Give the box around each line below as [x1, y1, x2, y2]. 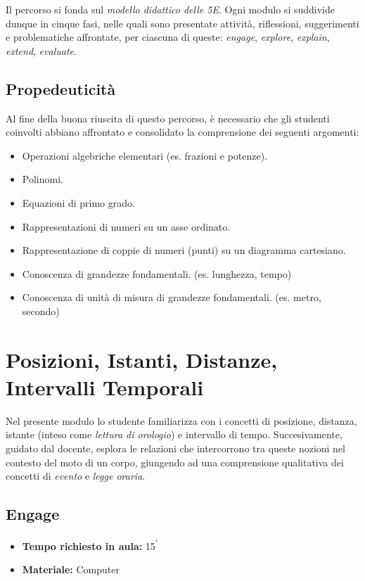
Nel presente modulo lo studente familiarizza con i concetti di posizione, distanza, [6, 413, 357, 428]
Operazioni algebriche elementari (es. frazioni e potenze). [22, 148, 268, 162]
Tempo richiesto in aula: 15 [22, 538, 155, 553]
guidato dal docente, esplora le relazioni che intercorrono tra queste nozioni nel [6, 441, 345, 456]
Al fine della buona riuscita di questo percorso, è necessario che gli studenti [6, 110, 330, 125]
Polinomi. [22, 172, 63, 186]
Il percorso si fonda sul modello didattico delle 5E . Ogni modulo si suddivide [6, 2, 335, 16]
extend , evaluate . [6, 43, 77, 58]
